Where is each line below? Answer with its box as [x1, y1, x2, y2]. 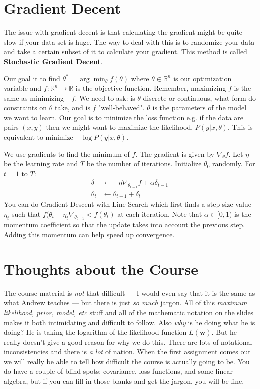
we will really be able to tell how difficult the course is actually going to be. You [4, 356, 250, 366]
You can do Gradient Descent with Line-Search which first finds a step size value [4, 199, 251, 209]
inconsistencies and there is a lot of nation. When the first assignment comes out [4, 346, 251, 357]
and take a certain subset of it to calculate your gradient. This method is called [4, 46, 247, 57]
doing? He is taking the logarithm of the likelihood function [4, 327, 187, 337]
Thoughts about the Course [4, 258, 198, 279]
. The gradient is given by [135, 148, 214, 159]
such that [11, 208, 41, 219]
